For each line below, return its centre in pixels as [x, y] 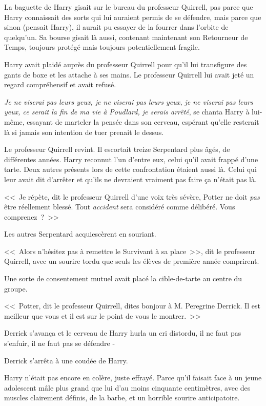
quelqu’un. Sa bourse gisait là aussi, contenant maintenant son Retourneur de [126, 37]
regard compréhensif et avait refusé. [60, 84]
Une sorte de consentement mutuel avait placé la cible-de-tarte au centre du [123, 278]
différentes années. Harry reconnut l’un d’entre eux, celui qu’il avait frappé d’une [131, 159]
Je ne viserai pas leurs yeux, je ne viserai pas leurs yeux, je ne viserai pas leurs [129, 101]
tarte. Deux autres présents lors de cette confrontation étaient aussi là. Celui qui [130, 169]
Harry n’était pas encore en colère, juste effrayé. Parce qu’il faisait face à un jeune [133, 378]
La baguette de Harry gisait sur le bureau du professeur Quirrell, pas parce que [129, 7]
